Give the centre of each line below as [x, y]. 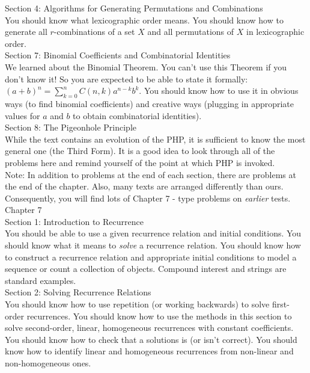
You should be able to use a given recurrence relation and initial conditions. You [153, 233]
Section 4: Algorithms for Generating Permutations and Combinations [134, 8]
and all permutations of [191, 32]
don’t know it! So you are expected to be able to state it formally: [126, 79]
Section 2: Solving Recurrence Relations [78, 292]
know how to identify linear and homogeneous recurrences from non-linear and [149, 351]
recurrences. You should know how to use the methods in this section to [159, 316]
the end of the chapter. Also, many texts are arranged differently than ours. [144, 186]
